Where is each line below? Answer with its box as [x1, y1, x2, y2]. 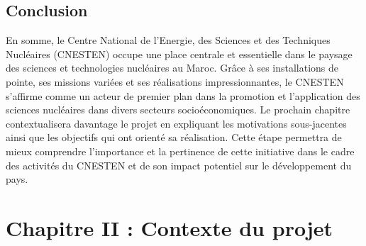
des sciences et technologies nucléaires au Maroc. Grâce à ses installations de [6, 60, 339, 75]
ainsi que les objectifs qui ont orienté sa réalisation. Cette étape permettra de [6, 130, 342, 145]
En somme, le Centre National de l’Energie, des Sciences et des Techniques [6, 33, 331, 47]
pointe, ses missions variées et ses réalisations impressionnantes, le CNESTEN [6, 74, 344, 89]
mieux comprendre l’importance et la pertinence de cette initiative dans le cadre [6, 143, 355, 158]
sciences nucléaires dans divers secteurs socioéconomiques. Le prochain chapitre [6, 102, 350, 117]
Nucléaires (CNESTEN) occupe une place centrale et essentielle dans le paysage [6, 46, 353, 61]
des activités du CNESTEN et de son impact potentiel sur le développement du [6, 157, 352, 172]
